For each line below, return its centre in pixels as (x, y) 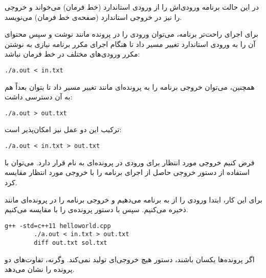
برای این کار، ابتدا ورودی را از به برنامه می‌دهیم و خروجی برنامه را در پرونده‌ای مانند (134, 199)
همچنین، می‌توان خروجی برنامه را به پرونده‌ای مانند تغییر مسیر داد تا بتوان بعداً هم (130, 86)
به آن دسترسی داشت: (39, 97)
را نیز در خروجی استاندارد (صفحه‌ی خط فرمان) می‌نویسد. (93, 17)
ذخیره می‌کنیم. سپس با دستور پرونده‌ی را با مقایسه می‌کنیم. (96, 209)
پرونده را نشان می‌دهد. (40, 269)
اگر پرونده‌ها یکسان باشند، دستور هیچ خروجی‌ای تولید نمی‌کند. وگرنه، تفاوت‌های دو (130, 259)
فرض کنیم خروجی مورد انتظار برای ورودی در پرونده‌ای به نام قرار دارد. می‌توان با (130, 162)
